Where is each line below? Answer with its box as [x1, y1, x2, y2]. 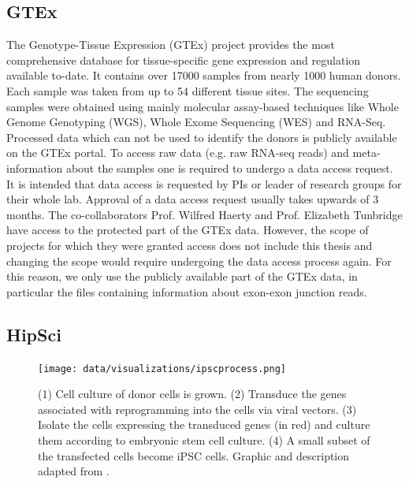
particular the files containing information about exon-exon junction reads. [6, 283, 367, 300]
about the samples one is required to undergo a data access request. [65, 159, 393, 176]
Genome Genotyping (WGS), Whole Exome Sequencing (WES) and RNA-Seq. [6, 114, 386, 130]
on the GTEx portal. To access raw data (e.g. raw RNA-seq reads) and [6, 144, 349, 161]
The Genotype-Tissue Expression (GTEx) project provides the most [6, 36, 335, 53]
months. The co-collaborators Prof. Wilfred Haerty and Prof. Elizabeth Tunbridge [6, 206, 403, 222]
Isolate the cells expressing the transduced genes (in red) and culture [38, 416, 370, 433]
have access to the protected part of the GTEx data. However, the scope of [6, 222, 369, 238]
